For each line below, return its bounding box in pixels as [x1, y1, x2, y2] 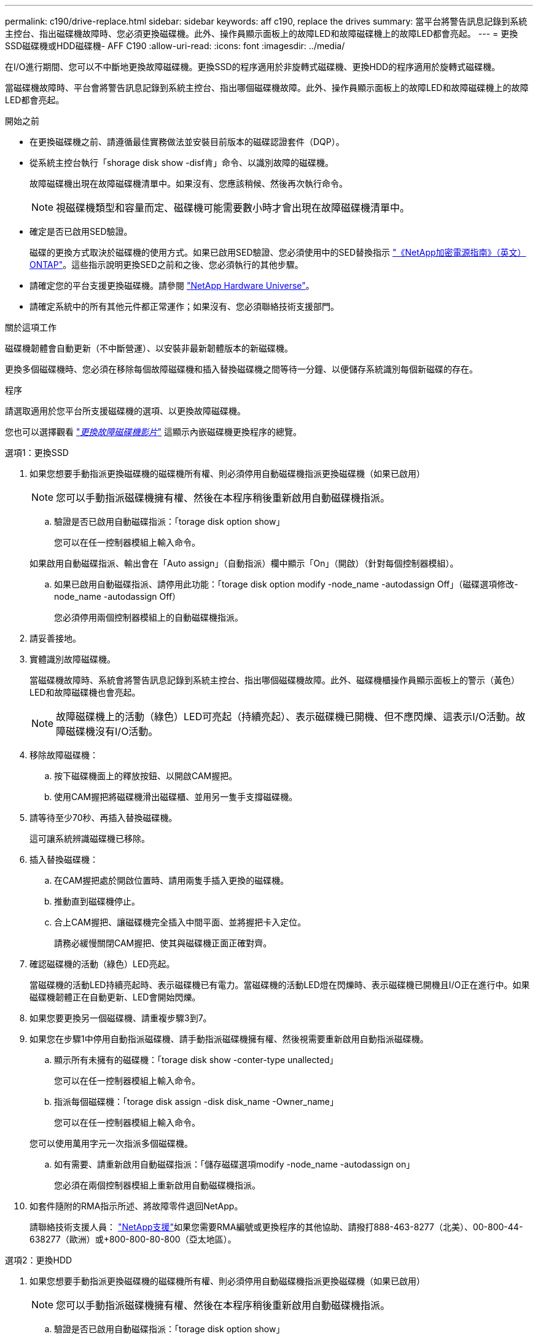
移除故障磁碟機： [29, 750, 98, 760]
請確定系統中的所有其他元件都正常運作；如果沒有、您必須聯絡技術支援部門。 [29, 301, 339, 312]
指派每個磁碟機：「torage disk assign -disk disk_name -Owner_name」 [54, 1096, 338, 1107]
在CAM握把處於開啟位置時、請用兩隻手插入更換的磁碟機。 [54, 875, 289, 885]
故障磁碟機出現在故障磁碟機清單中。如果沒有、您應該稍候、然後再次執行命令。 [29, 178, 348, 189]
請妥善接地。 [29, 633, 81, 643]
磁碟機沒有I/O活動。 [66, 725, 158, 737]
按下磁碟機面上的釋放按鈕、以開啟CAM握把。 [54, 771, 238, 781]
